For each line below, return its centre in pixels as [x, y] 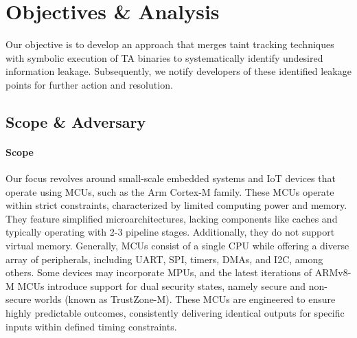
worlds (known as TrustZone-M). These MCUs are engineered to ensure [185, 299]
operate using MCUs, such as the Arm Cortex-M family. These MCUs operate [170, 191]
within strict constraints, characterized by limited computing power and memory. [176, 205]
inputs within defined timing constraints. [91, 326]
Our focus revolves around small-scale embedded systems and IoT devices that [171, 178]
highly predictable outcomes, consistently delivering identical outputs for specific [175, 313]
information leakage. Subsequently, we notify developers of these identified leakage [178, 71]
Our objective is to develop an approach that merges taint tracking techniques [170, 44]
